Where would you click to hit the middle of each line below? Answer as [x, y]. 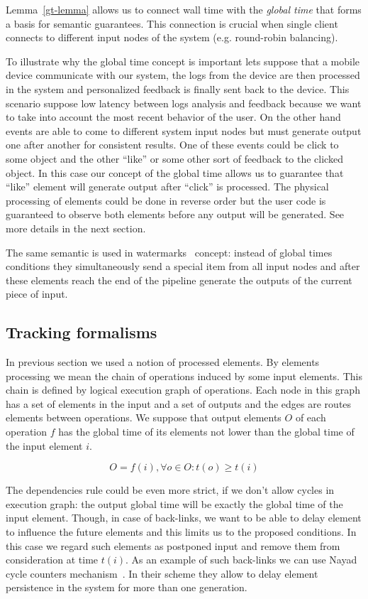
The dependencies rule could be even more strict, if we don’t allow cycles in [170, 490]
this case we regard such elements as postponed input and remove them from [173, 545]
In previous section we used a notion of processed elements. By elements [163, 362]
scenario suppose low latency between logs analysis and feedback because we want [184, 103]
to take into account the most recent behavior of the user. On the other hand [173, 117]
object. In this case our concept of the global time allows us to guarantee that [175, 172]
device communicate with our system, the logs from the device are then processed [183, 75]
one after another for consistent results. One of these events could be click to [172, 145]
